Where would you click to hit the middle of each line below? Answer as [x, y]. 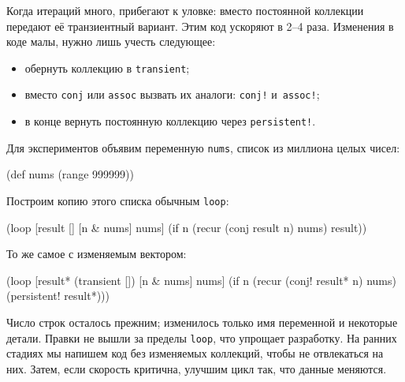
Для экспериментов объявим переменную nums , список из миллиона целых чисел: [203, 147]
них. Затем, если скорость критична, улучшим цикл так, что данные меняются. [197, 368]
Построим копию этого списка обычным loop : [118, 200]
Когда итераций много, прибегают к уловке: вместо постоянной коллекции [185, 10]
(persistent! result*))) [58, 296]
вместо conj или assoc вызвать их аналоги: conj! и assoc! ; [172, 94]
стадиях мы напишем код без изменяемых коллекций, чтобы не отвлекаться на [195, 353]
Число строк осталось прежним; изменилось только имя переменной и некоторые [202, 322]
